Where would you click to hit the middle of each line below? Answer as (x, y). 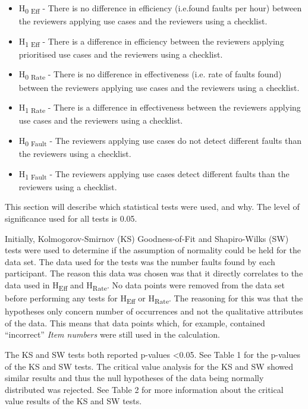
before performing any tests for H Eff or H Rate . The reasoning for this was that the (154, 299)
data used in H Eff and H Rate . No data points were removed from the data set (145, 285)
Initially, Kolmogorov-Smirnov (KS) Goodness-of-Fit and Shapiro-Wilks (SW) (147, 238)
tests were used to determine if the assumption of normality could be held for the (153, 250)
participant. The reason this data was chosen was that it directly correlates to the (154, 273)
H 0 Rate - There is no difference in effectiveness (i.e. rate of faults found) (150, 75)
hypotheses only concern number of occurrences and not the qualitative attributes (154, 311)
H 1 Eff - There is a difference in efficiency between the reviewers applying (151, 42)
